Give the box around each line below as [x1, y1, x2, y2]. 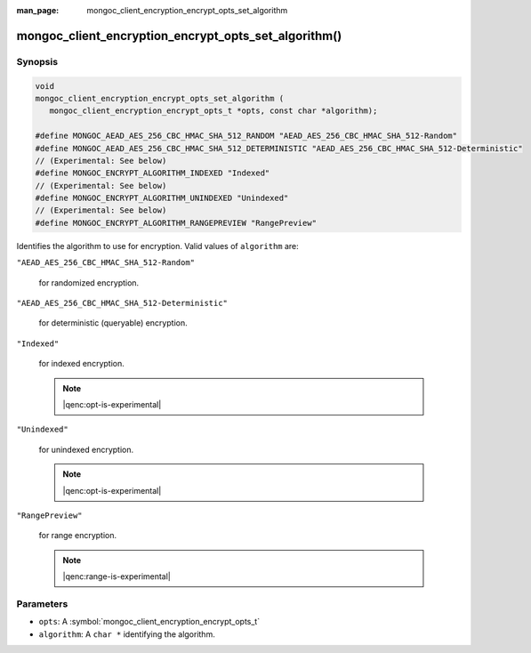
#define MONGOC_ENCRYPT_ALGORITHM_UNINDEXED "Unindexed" [35, 193, 289, 204]
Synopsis [16, 55, 58, 68]
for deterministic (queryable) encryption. [38, 318, 188, 328]
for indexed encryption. [38, 359, 125, 369]
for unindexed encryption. [38, 444, 134, 455]
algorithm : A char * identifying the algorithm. [38, 628, 215, 640]
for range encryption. [38, 530, 117, 541]
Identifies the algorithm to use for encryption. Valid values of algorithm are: [16, 240, 300, 251]
